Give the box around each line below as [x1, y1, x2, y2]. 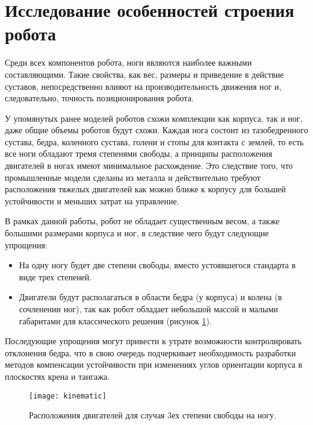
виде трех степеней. [19, 270, 92, 283]
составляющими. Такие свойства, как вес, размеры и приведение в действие [5, 68, 284, 80]
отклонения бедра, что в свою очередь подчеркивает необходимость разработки [5, 346, 296, 359]
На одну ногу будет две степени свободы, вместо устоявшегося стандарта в [19, 259, 296, 271]
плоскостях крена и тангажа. [5, 370, 110, 382]
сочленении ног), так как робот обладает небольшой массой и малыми [19, 303, 278, 315]
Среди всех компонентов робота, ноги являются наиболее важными [5, 56, 252, 69]
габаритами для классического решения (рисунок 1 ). [19, 314, 212, 327]
